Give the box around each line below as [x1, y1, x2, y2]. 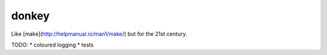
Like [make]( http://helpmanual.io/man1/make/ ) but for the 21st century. [11, 30, 188, 37]
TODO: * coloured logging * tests [11, 41, 94, 48]
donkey [11, 9, 50, 22]
